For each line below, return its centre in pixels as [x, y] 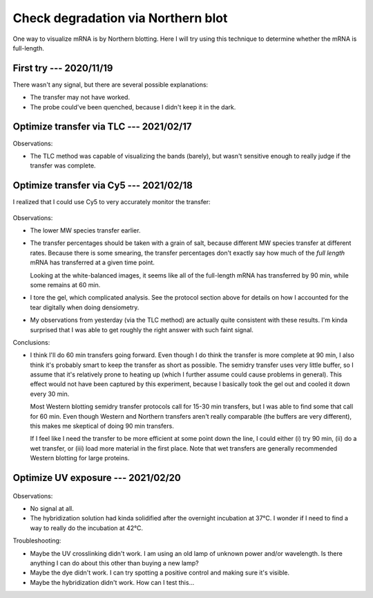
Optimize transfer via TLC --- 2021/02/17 [102, 127]
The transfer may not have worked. [80, 98]
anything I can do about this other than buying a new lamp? [115, 563]
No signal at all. [52, 508]
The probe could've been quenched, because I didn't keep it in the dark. [133, 107]
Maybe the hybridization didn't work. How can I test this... [112, 582]
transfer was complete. [63, 165]
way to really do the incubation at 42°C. [86, 528]
